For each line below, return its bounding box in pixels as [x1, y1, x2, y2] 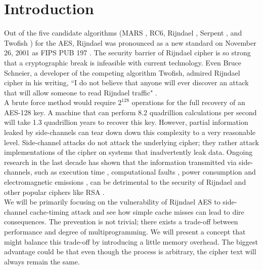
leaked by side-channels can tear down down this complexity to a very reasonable [4, 127, 255, 138]
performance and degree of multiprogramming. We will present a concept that [4, 226, 246, 237]
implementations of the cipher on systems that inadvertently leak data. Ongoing [4, 147, 253, 157]
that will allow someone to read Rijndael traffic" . [4, 87, 157, 97]
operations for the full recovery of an [131, 97, 245, 108]
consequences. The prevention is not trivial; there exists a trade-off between [4, 216, 238, 227]
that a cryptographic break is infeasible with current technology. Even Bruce [4, 57, 242, 68]
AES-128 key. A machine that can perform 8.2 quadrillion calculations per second [4, 107, 257, 117]
